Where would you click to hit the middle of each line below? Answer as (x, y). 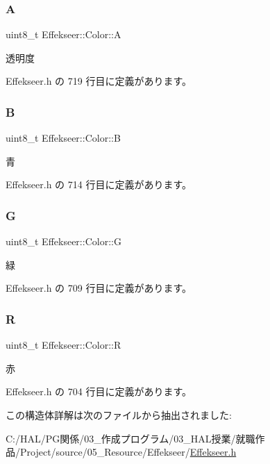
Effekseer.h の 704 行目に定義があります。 (99, 391)
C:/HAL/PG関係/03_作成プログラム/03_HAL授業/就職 (130, 438)
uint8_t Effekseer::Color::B (63, 138)
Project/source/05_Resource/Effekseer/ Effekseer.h (128, 452)
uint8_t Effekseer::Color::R (64, 345)
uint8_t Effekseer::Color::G (64, 241)
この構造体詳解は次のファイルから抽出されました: (119, 415)
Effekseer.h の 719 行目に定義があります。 (99, 81)
